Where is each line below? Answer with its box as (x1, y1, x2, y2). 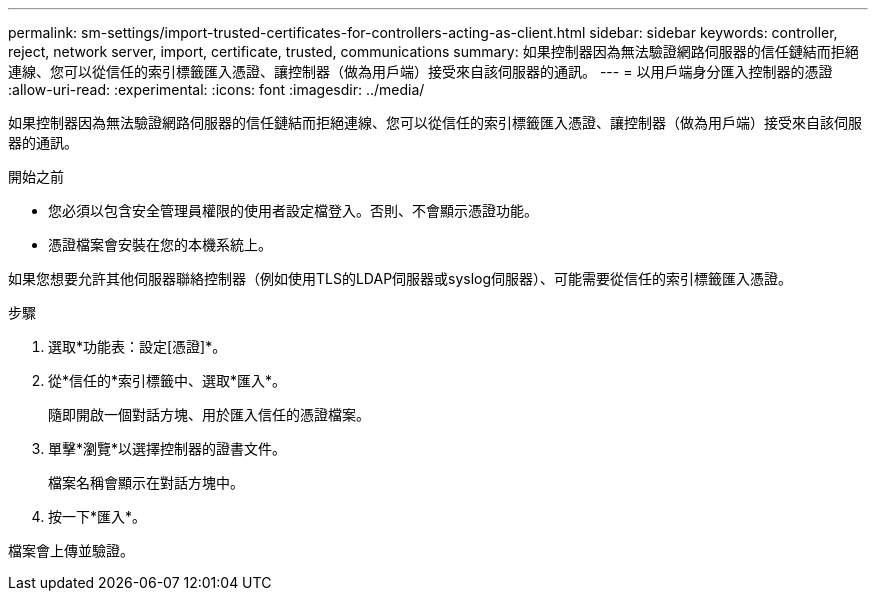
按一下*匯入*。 (48, 508, 147, 525)
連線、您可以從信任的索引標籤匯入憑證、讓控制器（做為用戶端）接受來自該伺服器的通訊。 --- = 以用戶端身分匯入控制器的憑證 (8, 63, 833, 80)
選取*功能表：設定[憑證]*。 (48, 338, 227, 355)
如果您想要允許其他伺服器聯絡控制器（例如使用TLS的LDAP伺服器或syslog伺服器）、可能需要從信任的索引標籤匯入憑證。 (8, 270, 793, 287)
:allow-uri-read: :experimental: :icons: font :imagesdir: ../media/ (8, 81, 425, 98)
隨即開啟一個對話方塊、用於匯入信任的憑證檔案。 (48, 406, 370, 423)
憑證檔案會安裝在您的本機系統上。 (48, 236, 272, 253)
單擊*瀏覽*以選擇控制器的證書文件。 (48, 440, 287, 457)
